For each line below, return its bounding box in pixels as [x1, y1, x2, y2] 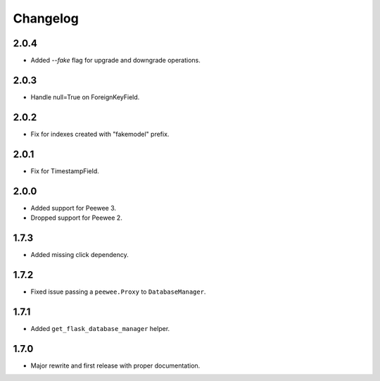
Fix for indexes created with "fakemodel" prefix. [30, 130, 170, 138]
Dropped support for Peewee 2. [30, 213, 122, 222]
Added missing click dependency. [30, 250, 129, 258]
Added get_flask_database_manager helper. [30, 324, 170, 332]
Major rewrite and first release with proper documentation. [30, 361, 201, 370]
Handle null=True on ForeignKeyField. [30, 92, 140, 101]
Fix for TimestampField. [30, 166, 100, 175]
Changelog [13, 11, 79, 26]
